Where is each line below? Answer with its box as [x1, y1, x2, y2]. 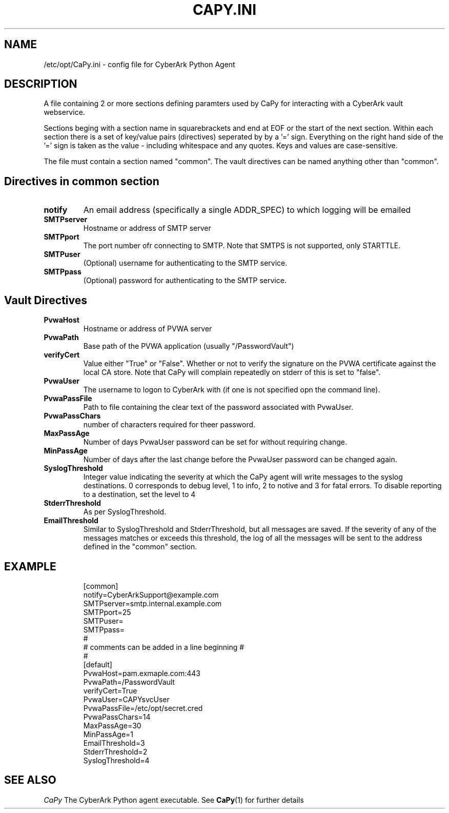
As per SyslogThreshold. [83, 507, 167, 517]
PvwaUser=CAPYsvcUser [83, 695, 170, 704]
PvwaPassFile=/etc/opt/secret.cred [83, 703, 203, 712]
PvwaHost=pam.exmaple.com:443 [83, 668, 201, 678]
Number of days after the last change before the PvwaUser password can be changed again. [83, 455, 397, 464]
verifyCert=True [83, 686, 137, 695]
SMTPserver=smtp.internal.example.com [83, 599, 222, 608]
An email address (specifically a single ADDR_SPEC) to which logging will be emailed [83, 205, 411, 215]
